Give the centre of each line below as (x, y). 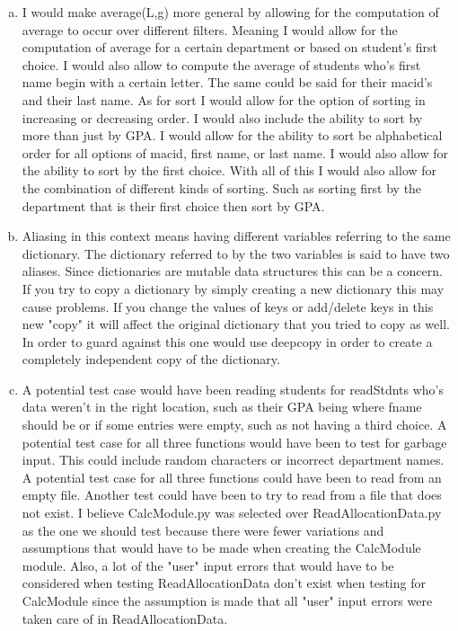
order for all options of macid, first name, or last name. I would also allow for (235, 152)
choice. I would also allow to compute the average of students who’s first (221, 64)
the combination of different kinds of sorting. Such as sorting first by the (222, 187)
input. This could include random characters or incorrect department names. (233, 460)
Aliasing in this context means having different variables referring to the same (236, 236)
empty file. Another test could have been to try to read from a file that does (232, 495)
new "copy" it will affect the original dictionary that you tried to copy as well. (236, 324)
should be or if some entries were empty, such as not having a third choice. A (234, 425)
